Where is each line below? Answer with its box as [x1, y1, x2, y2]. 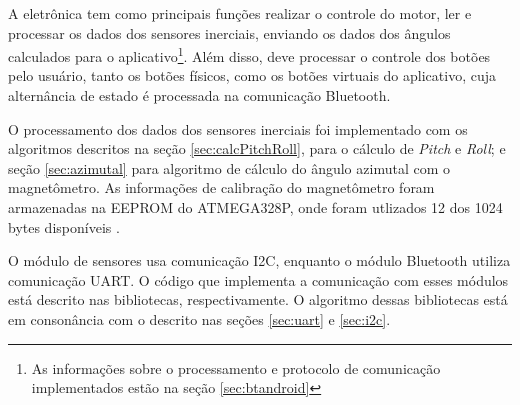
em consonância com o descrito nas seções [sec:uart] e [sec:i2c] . [8, 308, 391, 329]
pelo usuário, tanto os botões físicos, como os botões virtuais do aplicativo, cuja [8, 65, 496, 86]
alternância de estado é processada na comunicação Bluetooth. [8, 85, 391, 106]
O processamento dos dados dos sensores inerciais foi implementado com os [8, 118, 468, 139]
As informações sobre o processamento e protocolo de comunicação [31, 357, 441, 378]
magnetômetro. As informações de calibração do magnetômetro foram [8, 177, 435, 198]
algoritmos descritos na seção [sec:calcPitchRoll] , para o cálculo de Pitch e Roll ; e [8, 138, 506, 159]
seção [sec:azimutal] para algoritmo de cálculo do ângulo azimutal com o [8, 157, 450, 178]
